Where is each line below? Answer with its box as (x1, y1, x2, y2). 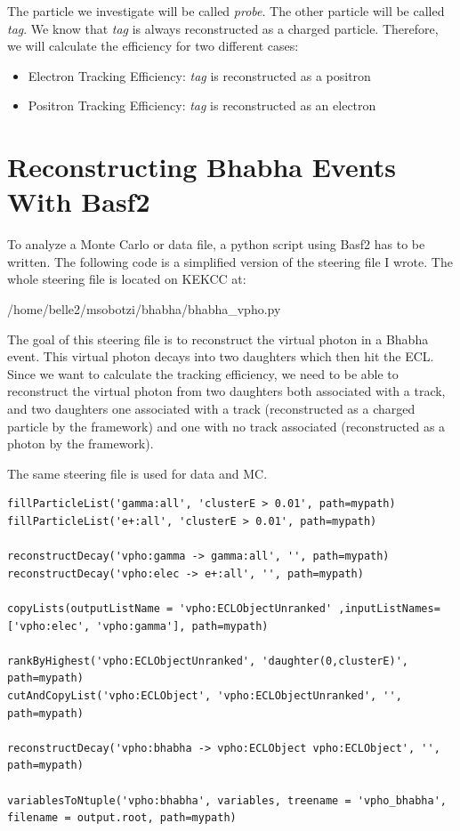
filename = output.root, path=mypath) (7, 811, 237, 825)
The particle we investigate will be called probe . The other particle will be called (7, 2, 445, 20)
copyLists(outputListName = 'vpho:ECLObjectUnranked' (7, 601, 333, 615)
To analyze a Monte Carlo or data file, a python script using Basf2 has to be (7, 235, 425, 254)
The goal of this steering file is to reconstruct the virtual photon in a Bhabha (7, 329, 429, 348)
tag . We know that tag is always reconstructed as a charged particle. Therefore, (7, 19, 439, 37)
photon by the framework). (7, 434, 154, 453)
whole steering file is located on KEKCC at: (7, 270, 246, 288)
